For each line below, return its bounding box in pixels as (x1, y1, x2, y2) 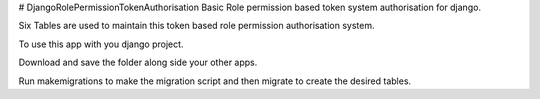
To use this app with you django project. (18, 38, 184, 50)
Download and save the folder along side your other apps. (18, 56, 258, 69)
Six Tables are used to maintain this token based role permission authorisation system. (18, 20, 375, 32)
